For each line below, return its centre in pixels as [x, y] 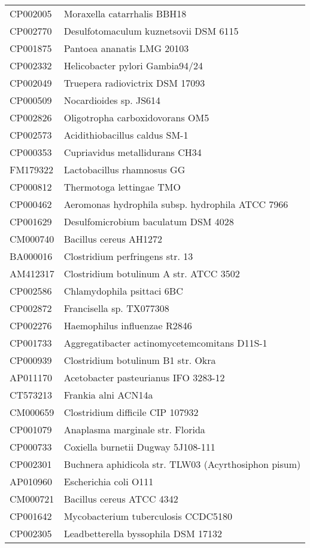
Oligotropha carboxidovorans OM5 [136, 117]
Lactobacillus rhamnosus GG [124, 169]
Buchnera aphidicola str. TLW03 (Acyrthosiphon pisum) [182, 464]
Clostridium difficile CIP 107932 [131, 412]
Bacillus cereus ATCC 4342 [121, 499]
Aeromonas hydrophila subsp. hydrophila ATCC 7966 [176, 204]
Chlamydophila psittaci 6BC [123, 291]
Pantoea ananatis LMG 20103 [126, 48]
